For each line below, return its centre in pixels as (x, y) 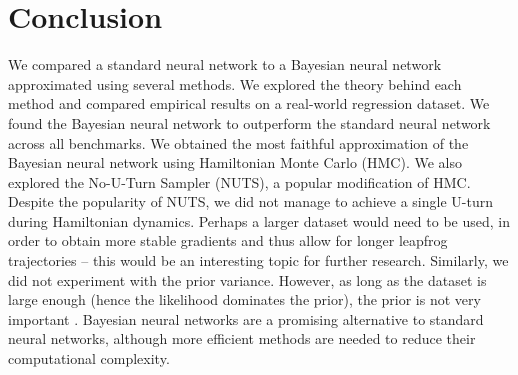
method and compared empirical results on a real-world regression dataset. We (249, 103)
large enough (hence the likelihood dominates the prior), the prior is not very (244, 299)
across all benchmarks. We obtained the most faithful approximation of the (238, 142)
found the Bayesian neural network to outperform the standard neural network (249, 122)
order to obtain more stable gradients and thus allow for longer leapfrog (228, 240)
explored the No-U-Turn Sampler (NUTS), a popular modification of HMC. (239, 181)
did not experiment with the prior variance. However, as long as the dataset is (247, 279)
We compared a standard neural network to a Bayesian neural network (225, 64)
